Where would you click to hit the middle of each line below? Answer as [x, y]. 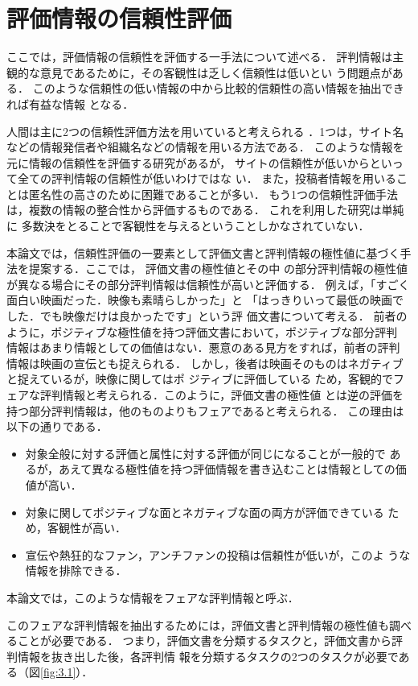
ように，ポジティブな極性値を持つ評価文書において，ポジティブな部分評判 [202, 331]
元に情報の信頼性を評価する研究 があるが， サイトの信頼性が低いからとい [199, 162]
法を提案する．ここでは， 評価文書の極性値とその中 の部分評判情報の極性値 [207, 269]
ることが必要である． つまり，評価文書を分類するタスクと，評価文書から [199, 641]
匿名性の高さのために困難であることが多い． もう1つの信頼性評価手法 [213, 194]
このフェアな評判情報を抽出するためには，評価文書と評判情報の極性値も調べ [209, 624]
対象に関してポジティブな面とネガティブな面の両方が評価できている [205, 512]
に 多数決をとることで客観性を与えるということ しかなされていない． [188, 226]
